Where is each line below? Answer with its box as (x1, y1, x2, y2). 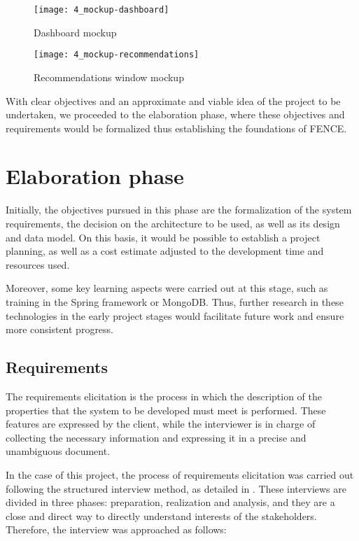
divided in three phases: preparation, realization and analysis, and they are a (6, 495, 335, 510)
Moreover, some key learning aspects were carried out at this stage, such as (6, 281, 328, 295)
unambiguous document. (6, 444, 111, 458)
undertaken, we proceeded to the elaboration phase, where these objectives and (6, 107, 345, 122)
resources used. (6, 257, 70, 272)
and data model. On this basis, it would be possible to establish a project (6, 230, 321, 244)
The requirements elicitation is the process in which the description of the (6, 388, 323, 403)
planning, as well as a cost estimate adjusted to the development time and (6, 244, 324, 258)
